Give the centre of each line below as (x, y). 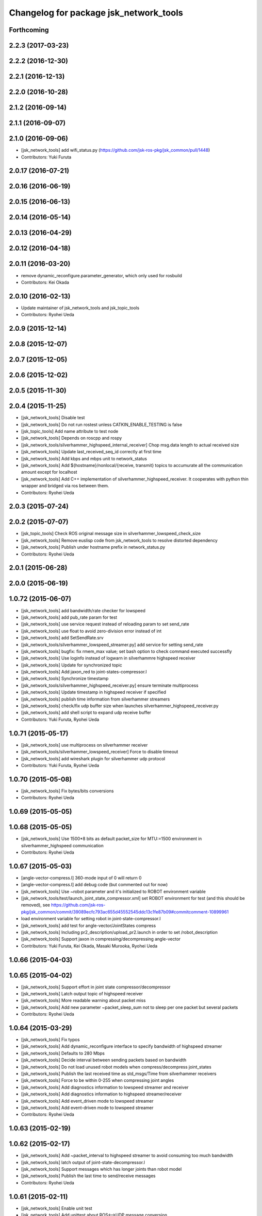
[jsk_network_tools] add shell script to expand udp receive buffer (86, 713)
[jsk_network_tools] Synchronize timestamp (65, 679)
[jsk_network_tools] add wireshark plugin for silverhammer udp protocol (93, 758)
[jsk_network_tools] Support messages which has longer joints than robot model (101, 1169)
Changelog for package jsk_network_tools (96, 13)
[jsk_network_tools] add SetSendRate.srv (62, 638)
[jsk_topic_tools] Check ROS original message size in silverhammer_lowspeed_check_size (111, 534)
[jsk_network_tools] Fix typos (50, 1040)
